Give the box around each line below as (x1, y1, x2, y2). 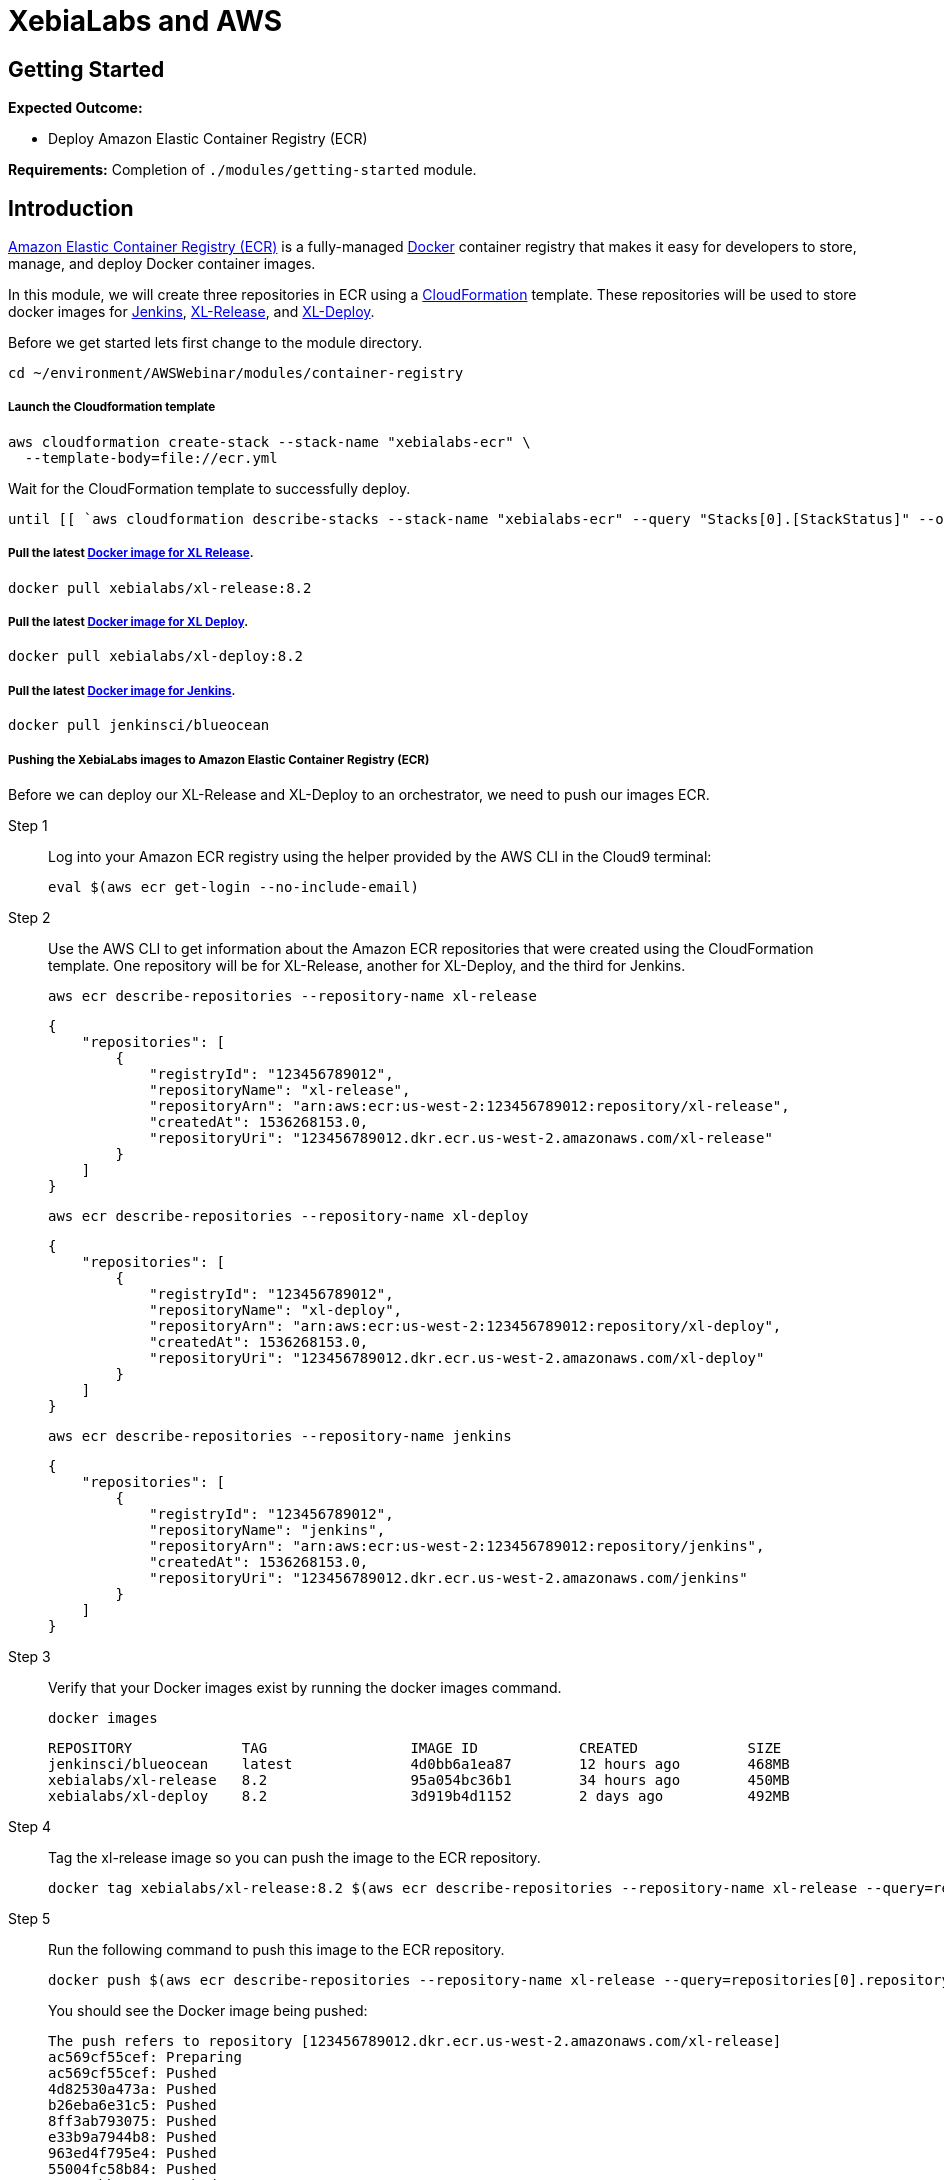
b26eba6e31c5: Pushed (48, 2096, 217, 2113)
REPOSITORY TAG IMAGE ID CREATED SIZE (48, 1739, 782, 1756)
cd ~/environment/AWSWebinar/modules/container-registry (8, 365, 464, 382)
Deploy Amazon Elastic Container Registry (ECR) (48, 130, 368, 148)
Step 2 (8, 908, 51, 926)
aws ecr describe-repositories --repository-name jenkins (48, 1427, 512, 1444)
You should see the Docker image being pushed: (48, 2001, 368, 2019)
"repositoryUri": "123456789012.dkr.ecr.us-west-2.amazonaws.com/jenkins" (149, 1569, 748, 1586)
